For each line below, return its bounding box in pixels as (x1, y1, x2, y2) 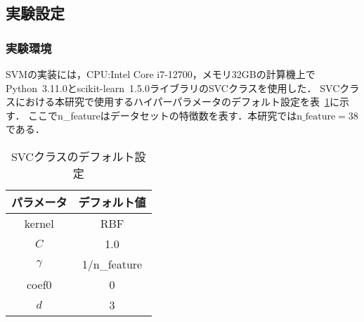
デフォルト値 (78, 193, 146, 210)
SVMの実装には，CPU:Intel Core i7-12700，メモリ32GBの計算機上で (6, 67, 316, 81)
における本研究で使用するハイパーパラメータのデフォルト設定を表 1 (15, 94, 330, 109)
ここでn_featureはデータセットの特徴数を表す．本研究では (28, 108, 297, 122)
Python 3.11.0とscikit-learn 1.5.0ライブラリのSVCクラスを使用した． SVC (6, 80, 340, 95)
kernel (24, 214, 54, 231)
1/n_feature (82, 255, 143, 272)
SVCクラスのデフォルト (11, 148, 135, 165)
